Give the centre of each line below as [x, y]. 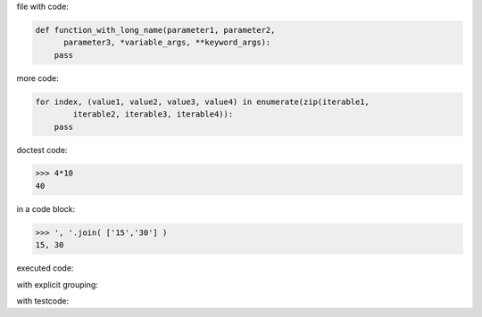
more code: [37, 78]
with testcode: [43, 301]
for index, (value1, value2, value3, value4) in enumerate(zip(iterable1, [203, 102]
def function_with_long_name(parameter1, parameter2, [155, 30]
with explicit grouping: [57, 284]
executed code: [45, 268]
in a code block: [46, 208]
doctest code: [42, 150]
